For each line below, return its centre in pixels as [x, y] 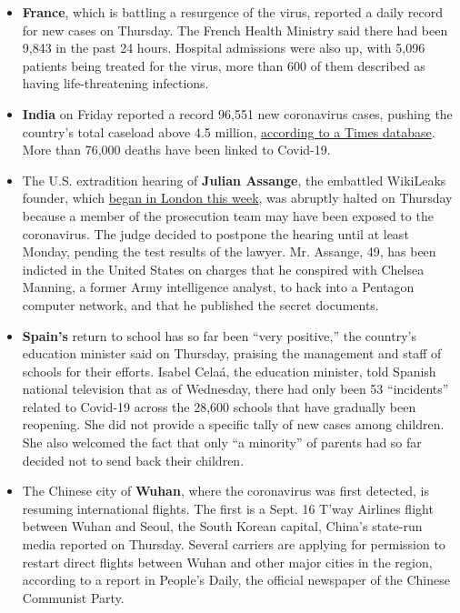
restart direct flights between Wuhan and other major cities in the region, [227, 562]
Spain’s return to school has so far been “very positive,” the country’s [219, 335]
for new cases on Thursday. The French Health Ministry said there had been [235, 30]
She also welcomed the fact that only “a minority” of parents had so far [222, 442]
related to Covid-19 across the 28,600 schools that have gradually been [219, 406]
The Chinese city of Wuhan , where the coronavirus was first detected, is [225, 491]
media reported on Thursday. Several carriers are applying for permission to [234, 544]
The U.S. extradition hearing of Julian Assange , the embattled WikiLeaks [234, 180]
